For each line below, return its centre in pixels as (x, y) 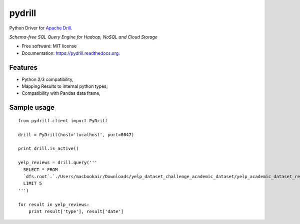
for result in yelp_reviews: (54, 204)
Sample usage (32, 108)
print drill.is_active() (48, 149)
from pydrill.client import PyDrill (63, 120)
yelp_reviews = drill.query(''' (58, 163)
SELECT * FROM (40, 169)
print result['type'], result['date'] (76, 211)
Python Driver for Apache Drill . (41, 28)
